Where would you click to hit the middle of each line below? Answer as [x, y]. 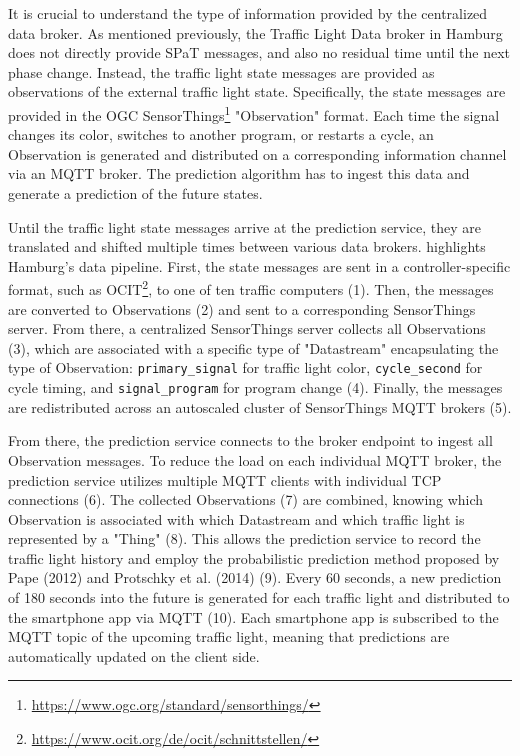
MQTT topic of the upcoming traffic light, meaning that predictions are [229, 636]
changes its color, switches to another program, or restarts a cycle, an [221, 134]
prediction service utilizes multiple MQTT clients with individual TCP [225, 479]
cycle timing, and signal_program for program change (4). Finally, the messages [255, 387]
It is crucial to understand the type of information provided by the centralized [248, 13]
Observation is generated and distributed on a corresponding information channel [257, 153]
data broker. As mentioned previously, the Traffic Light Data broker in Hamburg [255, 32]
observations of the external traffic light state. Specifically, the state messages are [257, 91]
